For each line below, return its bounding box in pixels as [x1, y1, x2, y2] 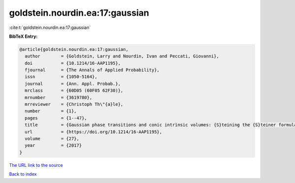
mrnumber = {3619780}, [25, 95, 92, 100]
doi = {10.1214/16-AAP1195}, [25, 60, 121, 66]
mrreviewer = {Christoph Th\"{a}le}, [25, 102, 123, 107]
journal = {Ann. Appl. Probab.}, [25, 81, 121, 86]
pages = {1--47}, [25, 115, 87, 121]
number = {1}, [25, 108, 77, 114]
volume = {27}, [25, 136, 80, 141]
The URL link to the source [9, 162, 63, 168]
